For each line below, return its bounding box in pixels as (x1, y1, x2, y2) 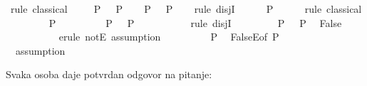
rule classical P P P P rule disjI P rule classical (10, 1, 362, 16)
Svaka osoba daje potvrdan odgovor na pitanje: (6, 67, 212, 82)
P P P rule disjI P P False (48, 15, 342, 30)
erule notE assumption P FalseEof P (58, 29, 279, 44)
